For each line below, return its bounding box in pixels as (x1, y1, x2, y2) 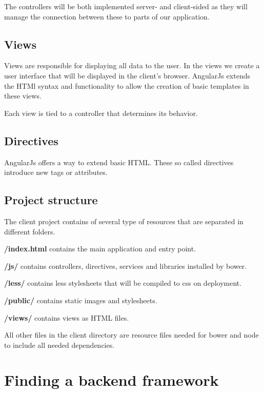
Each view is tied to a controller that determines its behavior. (4, 107, 198, 118)
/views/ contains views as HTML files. (4, 312, 129, 323)
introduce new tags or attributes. (4, 167, 108, 178)
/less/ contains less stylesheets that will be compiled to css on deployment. (4, 278, 242, 288)
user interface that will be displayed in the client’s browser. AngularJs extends (4, 70, 250, 81)
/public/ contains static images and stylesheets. (4, 294, 157, 305)
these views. (4, 90, 42, 101)
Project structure (4, 192, 98, 208)
